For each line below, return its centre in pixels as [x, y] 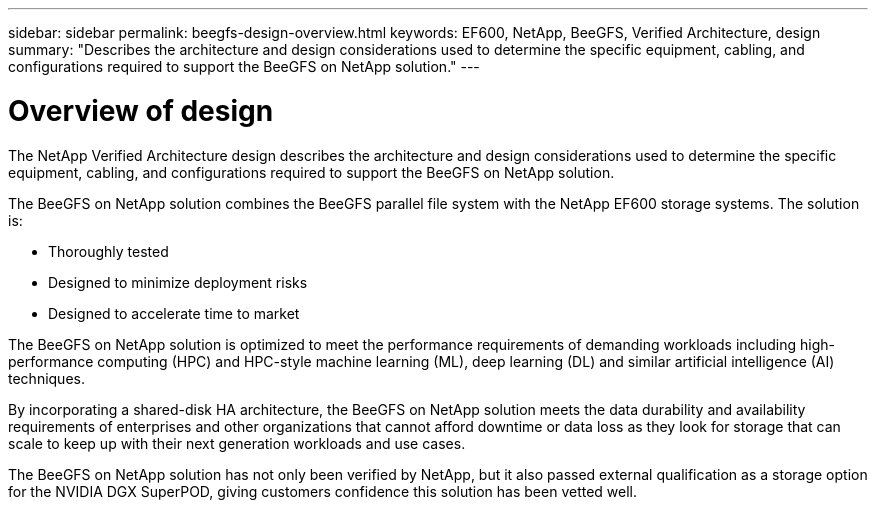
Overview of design [141, 110]
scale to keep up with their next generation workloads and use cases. [237, 443]
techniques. [46, 378]
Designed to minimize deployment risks [178, 282]
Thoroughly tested [108, 251]
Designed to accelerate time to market [174, 313]
